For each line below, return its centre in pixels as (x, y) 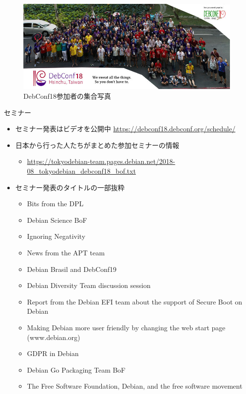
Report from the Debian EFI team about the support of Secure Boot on (135, 301)
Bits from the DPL (55, 204)
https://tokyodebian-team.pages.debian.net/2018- (101, 161)
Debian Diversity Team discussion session (89, 285)
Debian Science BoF (57, 220)
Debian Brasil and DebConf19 (72, 269)
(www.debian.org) (54, 337)
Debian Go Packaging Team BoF (76, 369)
